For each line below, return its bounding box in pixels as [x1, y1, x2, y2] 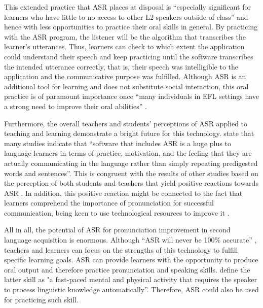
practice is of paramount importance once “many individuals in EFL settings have [4, 91, 259, 101]
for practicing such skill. [4, 294, 79, 304]
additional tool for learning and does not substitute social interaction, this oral [4, 81, 249, 91]
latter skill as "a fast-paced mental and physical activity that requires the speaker [4, 274, 257, 285]
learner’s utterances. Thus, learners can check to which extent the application [4, 41, 245, 52]
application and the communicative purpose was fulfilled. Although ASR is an [4, 71, 246, 82]
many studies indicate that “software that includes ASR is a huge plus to [4, 138, 231, 148]
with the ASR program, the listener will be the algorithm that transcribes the [4, 31, 246, 42]
